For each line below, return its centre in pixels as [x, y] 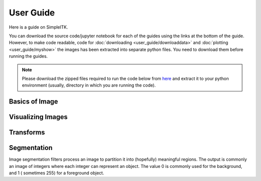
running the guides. [28, 56]
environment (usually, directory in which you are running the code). [89, 85]
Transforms [27, 132]
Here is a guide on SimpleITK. [38, 27]
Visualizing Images [38, 117]
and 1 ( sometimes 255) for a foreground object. [57, 173]
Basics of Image [33, 102]
